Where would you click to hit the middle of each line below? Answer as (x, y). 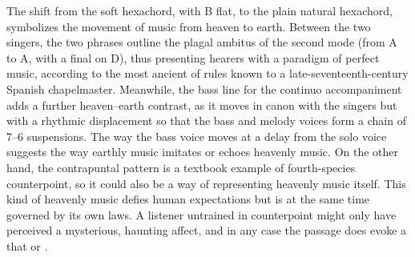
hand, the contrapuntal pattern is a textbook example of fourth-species (181, 167)
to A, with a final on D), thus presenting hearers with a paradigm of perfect (193, 57)
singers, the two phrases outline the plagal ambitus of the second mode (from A (202, 42)
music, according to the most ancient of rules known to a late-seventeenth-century (207, 73)
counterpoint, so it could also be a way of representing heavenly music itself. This (206, 183)
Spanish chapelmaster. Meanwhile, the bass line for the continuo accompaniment (204, 88)
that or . (27, 245)
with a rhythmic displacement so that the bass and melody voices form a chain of (206, 120)
